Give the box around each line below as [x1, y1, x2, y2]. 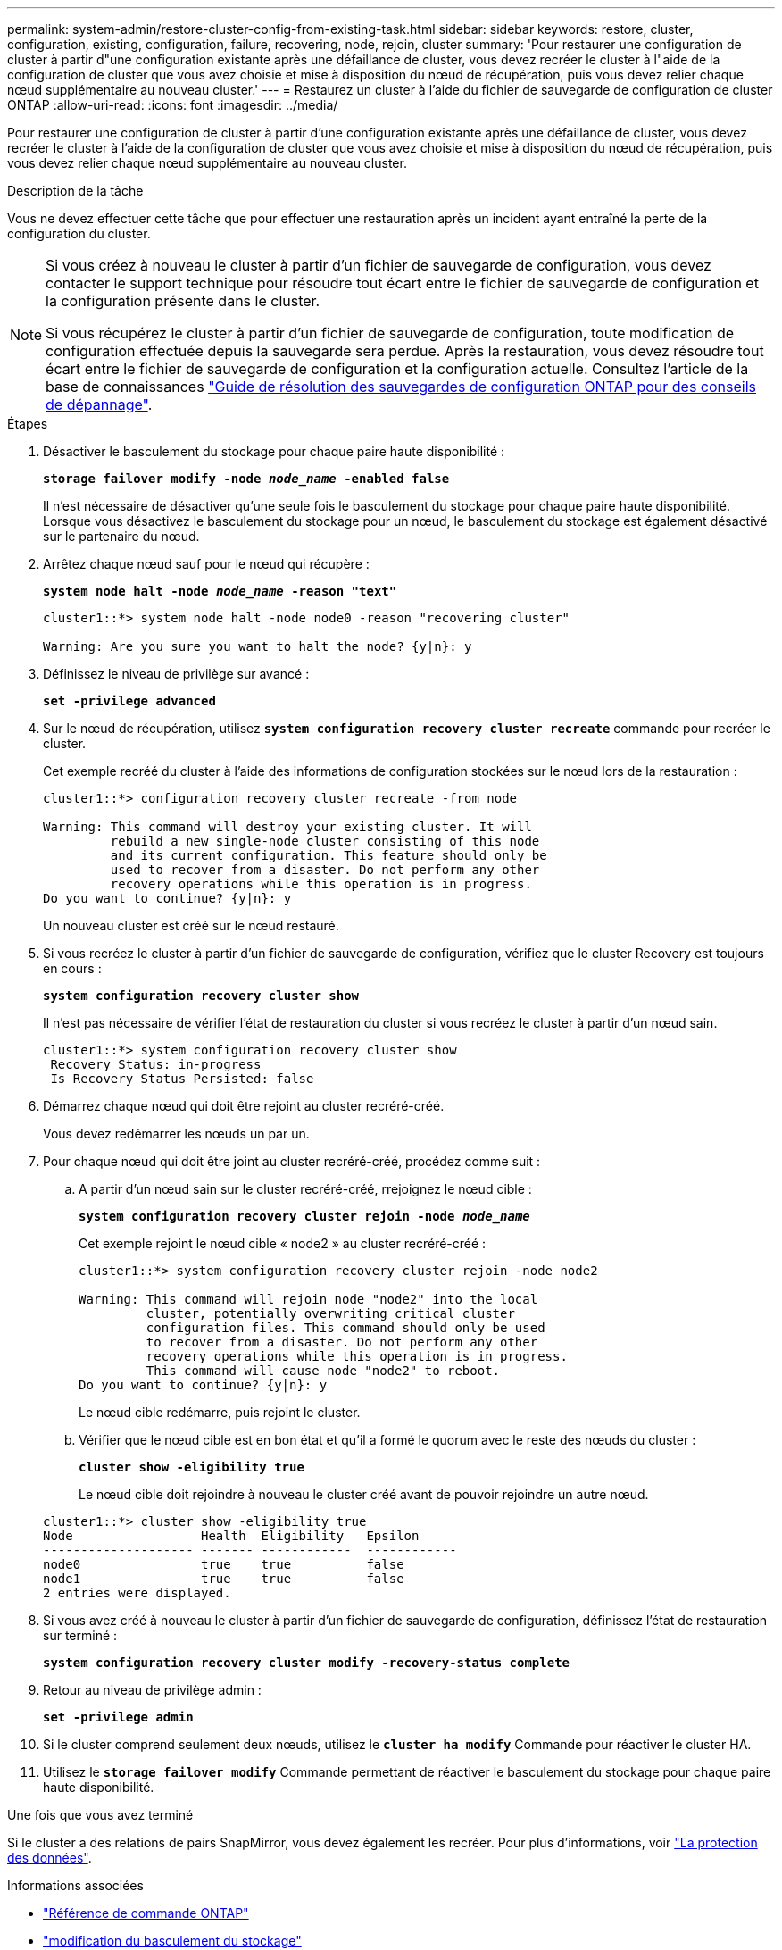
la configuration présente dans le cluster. [46, 292, 320, 310]
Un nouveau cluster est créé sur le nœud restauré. [43, 918, 339, 933]
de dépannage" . [46, 396, 153, 413]
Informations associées [7, 1878, 144, 1893]
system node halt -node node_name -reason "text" [43, 584, 397, 598]
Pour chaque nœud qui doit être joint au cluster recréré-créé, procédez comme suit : [43, 1154, 541, 1169]
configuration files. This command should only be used [146, 1321, 545, 1335]
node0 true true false [43, 1557, 404, 1571]
